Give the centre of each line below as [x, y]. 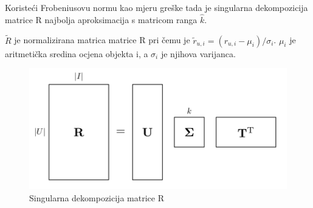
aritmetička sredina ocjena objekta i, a [77, 53]
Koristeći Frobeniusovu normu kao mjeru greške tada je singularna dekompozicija [156, 7]
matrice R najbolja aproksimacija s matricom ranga [101, 19]
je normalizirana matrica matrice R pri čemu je [102, 40]
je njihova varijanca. [198, 53]
